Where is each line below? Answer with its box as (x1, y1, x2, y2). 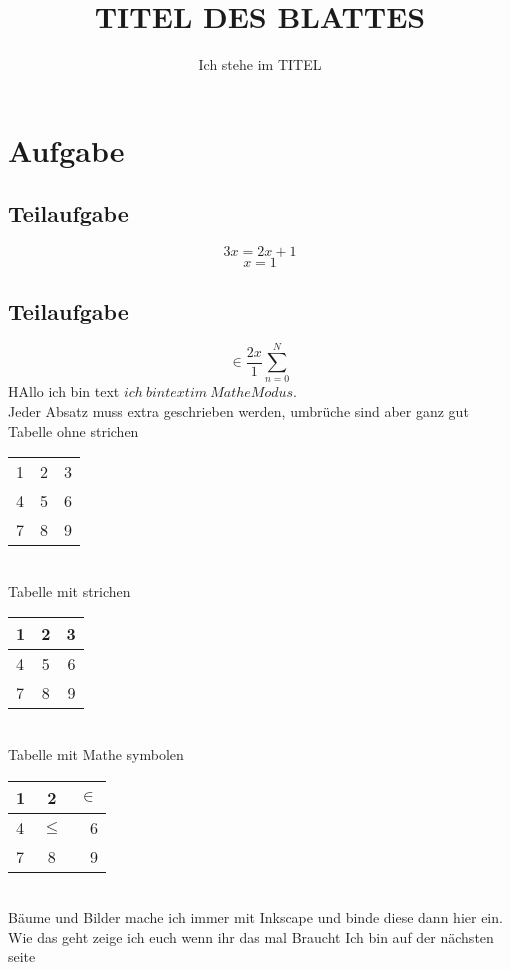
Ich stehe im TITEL (198, 54, 322, 75)
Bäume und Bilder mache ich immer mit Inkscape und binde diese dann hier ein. (8, 907, 503, 928)
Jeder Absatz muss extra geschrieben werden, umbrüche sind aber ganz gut (8, 401, 469, 422)
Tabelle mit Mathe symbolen (8, 744, 184, 764)
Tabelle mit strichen (8, 580, 131, 601)
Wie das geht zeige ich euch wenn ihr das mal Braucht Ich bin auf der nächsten (8, 926, 494, 947)
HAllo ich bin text (8, 381, 120, 402)
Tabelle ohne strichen (8, 420, 139, 441)
